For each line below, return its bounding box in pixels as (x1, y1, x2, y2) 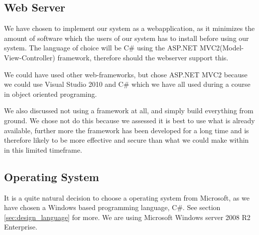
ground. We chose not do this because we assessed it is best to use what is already (4, 115, 255, 125)
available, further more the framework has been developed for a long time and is (4, 125, 249, 135)
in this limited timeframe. (4, 144, 82, 155)
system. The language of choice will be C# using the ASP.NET (4, 42, 198, 53)
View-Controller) (4, 52, 55, 62)
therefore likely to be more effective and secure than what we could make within (4, 135, 249, 145)
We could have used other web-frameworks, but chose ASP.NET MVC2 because (4, 69, 248, 79)
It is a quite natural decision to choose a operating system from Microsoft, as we (4, 192, 250, 203)
